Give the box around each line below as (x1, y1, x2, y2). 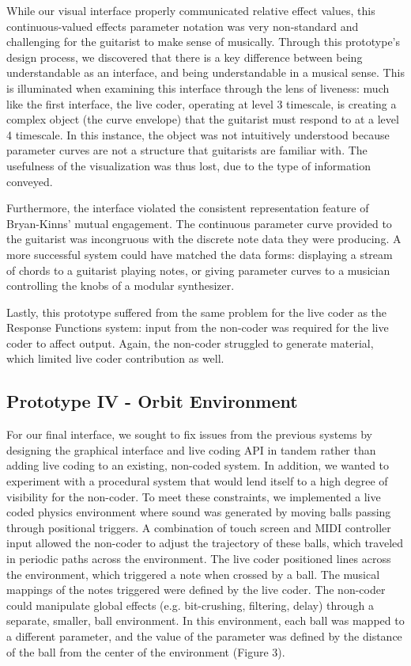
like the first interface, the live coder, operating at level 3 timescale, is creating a (6, 95, 397, 112)
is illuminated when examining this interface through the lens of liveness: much (6, 79, 390, 96)
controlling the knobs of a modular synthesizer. (6, 277, 235, 294)
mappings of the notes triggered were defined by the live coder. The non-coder (6, 581, 386, 598)
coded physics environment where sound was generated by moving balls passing (6, 504, 391, 520)
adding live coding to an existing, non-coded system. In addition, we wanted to (6, 457, 390, 474)
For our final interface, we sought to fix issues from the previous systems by (6, 426, 372, 443)
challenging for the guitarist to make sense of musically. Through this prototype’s (6, 33, 401, 50)
